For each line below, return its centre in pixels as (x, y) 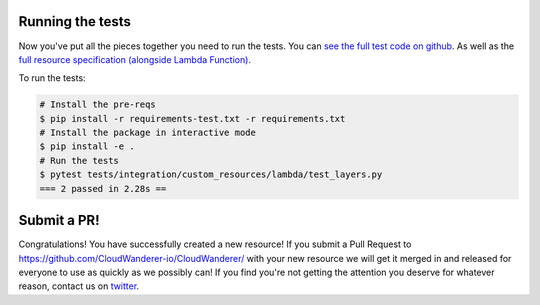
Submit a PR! (59, 220)
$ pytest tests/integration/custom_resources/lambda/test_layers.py (211, 174)
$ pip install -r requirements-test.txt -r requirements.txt (192, 118)
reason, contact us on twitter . (79, 286)
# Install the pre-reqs (98, 104)
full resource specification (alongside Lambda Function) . (135, 59)
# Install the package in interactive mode (148, 133)
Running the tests (75, 21)
